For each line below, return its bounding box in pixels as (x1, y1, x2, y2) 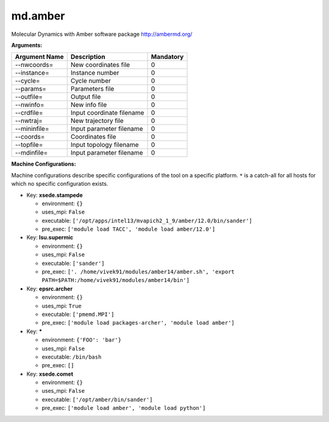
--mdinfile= (15, 149, 48, 157)
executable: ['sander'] (41, 259, 105, 267)
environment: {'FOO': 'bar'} (41, 336, 122, 343)
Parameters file (70, 85, 115, 93)
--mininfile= (15, 125, 49, 133)
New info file (70, 100, 107, 109)
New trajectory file (70, 116, 124, 125)
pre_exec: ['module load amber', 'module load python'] (41, 404, 206, 412)
